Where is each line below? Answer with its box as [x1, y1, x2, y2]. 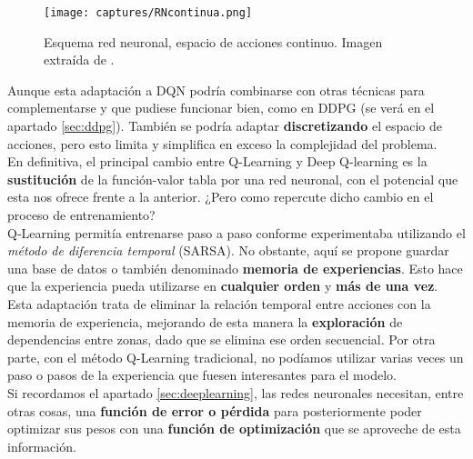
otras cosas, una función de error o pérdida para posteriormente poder [7, 401, 422, 420]
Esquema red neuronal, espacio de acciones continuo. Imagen [44, 32, 383, 51]
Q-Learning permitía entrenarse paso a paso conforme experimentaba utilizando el [7, 223, 466, 242]
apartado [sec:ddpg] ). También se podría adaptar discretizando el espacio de [7, 116, 442, 135]
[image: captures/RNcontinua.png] [44, 6, 253, 19]
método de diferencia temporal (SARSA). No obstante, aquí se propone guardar [7, 241, 449, 260]
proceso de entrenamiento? [7, 205, 156, 224]
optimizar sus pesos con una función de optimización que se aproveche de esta [7, 419, 461, 438]
